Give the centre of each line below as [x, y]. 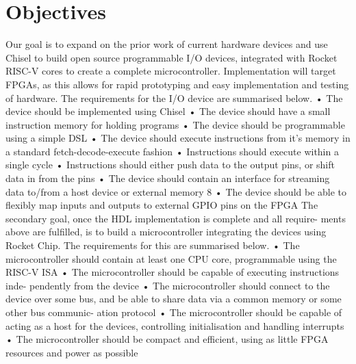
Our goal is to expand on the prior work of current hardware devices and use [167, 44]
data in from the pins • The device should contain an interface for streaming [168, 178]
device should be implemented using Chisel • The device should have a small [168, 111]
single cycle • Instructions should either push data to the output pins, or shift [170, 165]
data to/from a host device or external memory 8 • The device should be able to [176, 191]
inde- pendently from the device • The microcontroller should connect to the [168, 285]
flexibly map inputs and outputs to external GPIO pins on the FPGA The [162, 205]
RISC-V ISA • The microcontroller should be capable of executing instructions [173, 272]
